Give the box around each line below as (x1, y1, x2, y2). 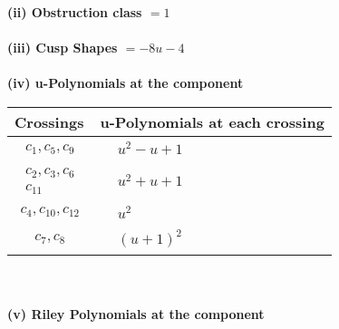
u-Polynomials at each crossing (100, 111, 324, 132)
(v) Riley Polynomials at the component (7, 305, 265, 324)
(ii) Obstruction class (7, 3, 142, 21)
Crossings (15, 111, 84, 132)
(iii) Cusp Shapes (7, 38, 118, 57)
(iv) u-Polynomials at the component (7, 73, 244, 92)
